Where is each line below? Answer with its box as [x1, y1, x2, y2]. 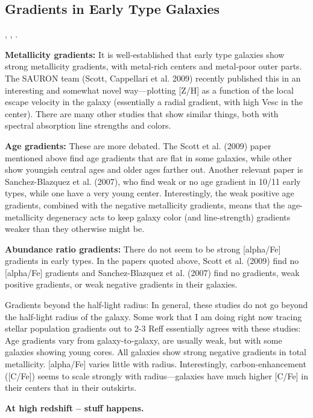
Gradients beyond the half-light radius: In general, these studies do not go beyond [5, 298, 308, 311]
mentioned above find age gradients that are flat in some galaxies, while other [5, 151, 292, 164]
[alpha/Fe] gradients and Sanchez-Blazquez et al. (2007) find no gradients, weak [5, 266, 300, 278]
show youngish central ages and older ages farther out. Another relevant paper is [5, 163, 303, 176]
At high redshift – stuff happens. [5, 401, 144, 414]
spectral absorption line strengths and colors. [5, 119, 171, 132]
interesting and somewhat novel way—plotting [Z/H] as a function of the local [5, 83, 294, 96]
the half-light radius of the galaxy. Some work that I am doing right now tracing [5, 310, 302, 323]
